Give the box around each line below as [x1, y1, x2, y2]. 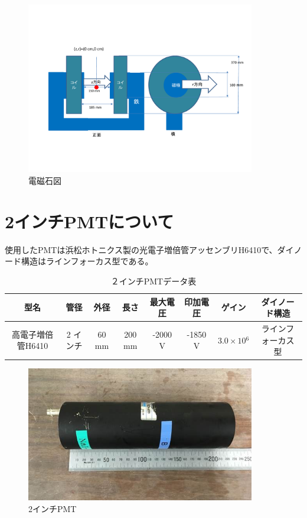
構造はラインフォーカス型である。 [21, 255, 153, 267]
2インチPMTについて [5, 209, 174, 233]
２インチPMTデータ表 [110, 274, 197, 287]
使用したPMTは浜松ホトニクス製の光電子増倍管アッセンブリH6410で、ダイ [5, 243, 294, 255]
